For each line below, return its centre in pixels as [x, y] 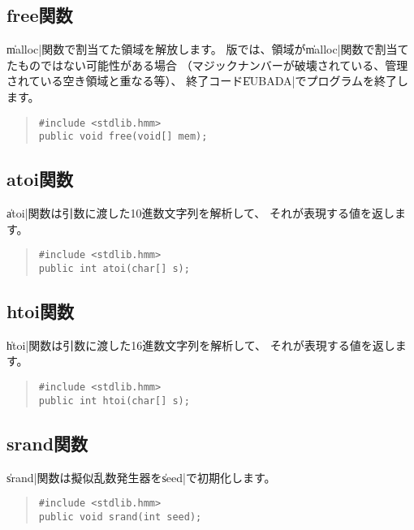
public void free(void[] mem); [123, 137]
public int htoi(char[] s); [114, 401]
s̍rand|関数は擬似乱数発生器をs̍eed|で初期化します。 [141, 477]
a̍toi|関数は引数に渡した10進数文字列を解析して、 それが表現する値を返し [201, 213]
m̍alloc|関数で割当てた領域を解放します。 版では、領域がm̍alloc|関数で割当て [208, 49]
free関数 [40, 15]
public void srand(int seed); [120, 517]
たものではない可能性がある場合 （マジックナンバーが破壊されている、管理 [207, 65]
